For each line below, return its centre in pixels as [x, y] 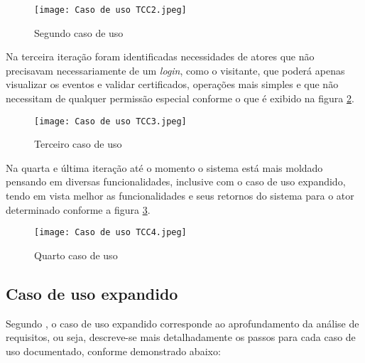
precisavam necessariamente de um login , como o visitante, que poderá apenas [175, 70]
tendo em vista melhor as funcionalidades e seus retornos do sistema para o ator [180, 196]
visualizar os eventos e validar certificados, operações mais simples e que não [172, 84]
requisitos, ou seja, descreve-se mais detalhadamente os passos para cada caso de [181, 337]
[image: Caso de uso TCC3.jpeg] [110, 121]
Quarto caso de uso [76, 255]
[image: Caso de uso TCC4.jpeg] [110, 233]
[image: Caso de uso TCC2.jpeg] [110, 10]
